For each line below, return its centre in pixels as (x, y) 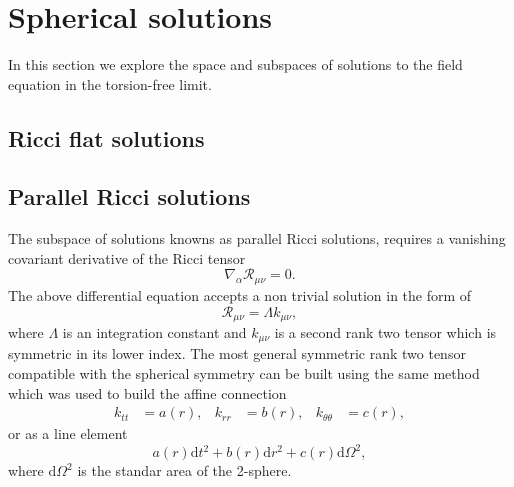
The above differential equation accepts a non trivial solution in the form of (240, 294)
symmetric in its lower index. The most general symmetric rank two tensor (237, 353)
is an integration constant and (154, 331)
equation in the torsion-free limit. (110, 83)
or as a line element (68, 433)
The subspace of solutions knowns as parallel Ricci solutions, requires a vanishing (257, 238)
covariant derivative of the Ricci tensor (127, 257)
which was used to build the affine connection (147, 392)
